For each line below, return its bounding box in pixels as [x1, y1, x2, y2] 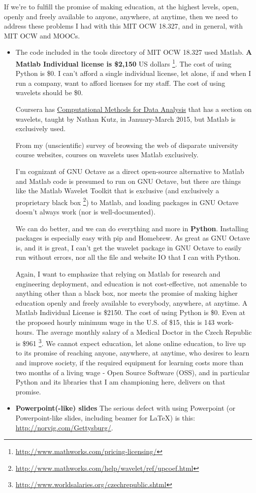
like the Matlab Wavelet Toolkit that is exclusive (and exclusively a [15, 185, 220, 196]
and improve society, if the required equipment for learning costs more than [15, 357, 244, 367]
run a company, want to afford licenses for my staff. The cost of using [15, 77, 225, 88]
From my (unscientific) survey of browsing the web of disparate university [15, 140, 238, 150]
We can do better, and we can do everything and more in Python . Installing [15, 223, 249, 233]
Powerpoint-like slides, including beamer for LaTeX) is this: [15, 412, 195, 423]
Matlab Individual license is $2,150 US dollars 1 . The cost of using [15, 57, 231, 69]
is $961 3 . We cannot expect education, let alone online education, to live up [15, 337, 246, 348]
